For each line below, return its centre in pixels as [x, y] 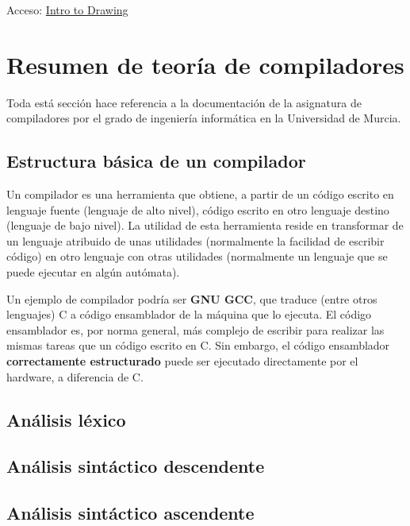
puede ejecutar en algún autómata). [93, 272]
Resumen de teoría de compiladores [205, 64]
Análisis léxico [66, 419]
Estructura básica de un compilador [156, 161]
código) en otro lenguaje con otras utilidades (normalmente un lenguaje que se [197, 256]
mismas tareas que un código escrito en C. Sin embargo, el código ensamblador [198, 345]
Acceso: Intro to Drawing [67, 10]
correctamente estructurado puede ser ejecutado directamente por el [182, 361]
